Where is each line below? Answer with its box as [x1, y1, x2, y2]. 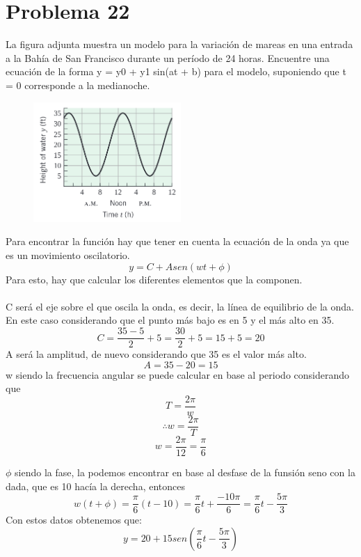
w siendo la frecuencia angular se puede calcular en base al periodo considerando [6, 367, 350, 382]
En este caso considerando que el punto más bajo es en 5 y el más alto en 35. [6, 313, 335, 327]
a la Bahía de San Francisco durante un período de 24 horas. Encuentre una [6, 50, 330, 65]
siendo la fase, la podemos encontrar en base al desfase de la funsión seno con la [15, 465, 355, 480]
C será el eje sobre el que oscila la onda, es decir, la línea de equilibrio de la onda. [6, 299, 354, 313]
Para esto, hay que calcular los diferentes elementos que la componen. [6, 272, 303, 286]
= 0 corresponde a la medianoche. [6, 77, 150, 92]
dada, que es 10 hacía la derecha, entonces [6, 478, 185, 493]
